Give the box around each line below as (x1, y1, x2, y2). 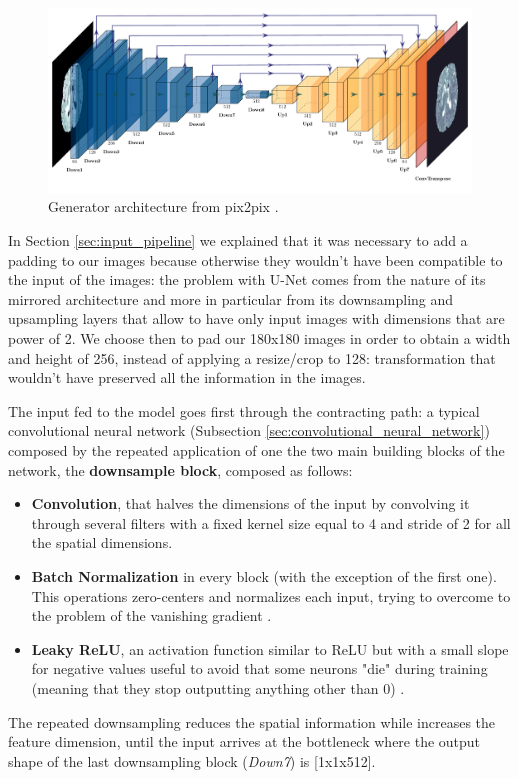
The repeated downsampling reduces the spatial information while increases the (8, 711, 496, 732)
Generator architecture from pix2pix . (48, 196, 279, 217)
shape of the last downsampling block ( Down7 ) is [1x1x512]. (8, 750, 376, 771)
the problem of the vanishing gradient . (31, 605, 272, 626)
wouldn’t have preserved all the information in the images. (8, 367, 366, 388)
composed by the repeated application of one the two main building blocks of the (8, 439, 505, 460)
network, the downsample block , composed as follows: (8, 459, 353, 480)
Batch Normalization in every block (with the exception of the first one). (31, 565, 497, 586)
